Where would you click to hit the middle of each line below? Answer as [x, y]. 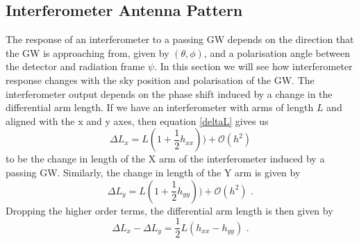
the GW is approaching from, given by [87, 52]
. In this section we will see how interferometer [253, 66]
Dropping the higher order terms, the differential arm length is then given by [169, 210]
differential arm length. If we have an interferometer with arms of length [160, 107]
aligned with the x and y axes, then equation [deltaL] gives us [137, 120]
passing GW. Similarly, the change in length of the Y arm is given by [153, 172]
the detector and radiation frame [75, 66]
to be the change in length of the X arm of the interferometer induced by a [165, 159]
